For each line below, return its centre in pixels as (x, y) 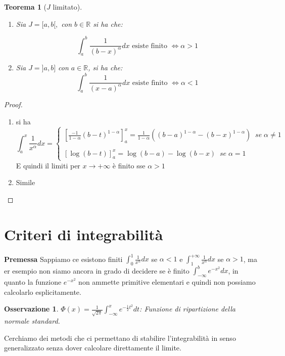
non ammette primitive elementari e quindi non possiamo (167, 282)
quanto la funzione (33, 282)
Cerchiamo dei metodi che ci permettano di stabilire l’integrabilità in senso (120, 338)
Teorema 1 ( (26, 7)
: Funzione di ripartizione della (187, 309)
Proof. (13, 104)
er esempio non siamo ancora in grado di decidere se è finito (97, 270)
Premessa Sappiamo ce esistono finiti (63, 259)
